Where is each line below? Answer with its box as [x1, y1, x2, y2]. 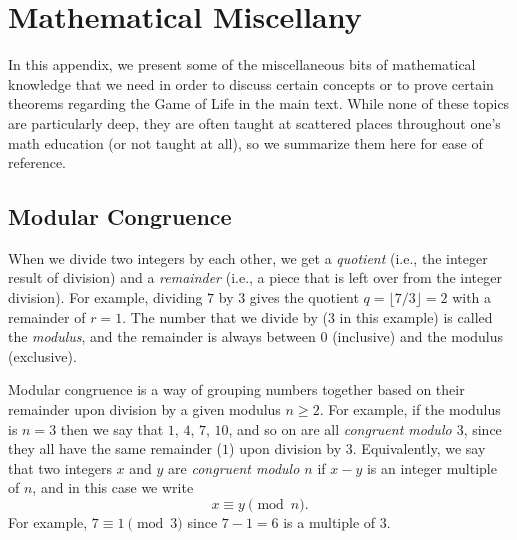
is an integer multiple [366, 457, 497, 478]
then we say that [60, 418, 164, 439]
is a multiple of [283, 512, 376, 533]
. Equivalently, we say [352, 438, 486, 459]
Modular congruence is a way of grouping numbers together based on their [8, 379, 465, 400]
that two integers [8, 457, 112, 478]
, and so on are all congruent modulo [228, 418, 452, 439]
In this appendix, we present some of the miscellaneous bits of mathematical [8, 54, 476, 75]
